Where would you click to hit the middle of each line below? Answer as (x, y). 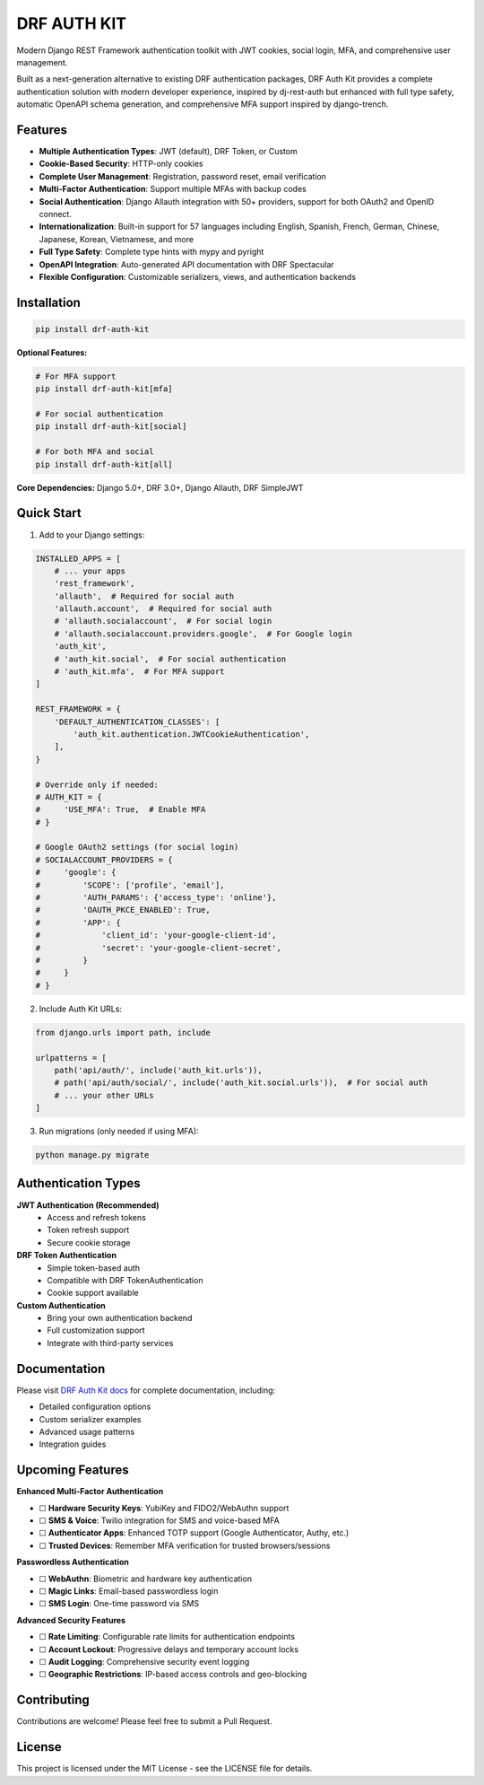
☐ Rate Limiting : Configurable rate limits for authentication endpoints (167, 1637)
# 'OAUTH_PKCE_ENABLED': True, (123, 910)
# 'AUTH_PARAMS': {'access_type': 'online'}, (156, 898)
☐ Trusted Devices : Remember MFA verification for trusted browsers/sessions (185, 1545)
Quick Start (49, 513)
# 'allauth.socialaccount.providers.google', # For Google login (203, 634)
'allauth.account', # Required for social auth (163, 609)
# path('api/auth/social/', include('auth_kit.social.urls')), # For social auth (241, 1083)
